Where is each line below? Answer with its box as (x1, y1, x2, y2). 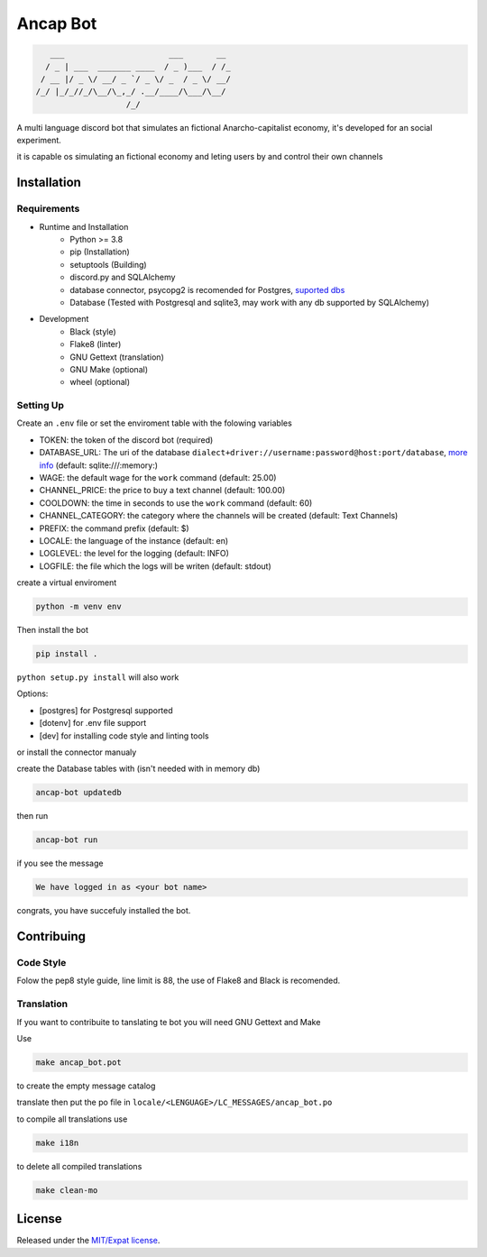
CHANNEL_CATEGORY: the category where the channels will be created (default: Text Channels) (39, 510, 399, 521)
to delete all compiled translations (16, 1161, 142, 1171)
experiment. (16, 135, 62, 146)
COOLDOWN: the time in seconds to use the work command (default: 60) (39, 497, 313, 509)
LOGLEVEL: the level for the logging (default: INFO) (39, 548, 230, 559)
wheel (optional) (69, 377, 131, 388)
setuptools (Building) (69, 259, 148, 270)
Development (39, 314, 89, 325)
